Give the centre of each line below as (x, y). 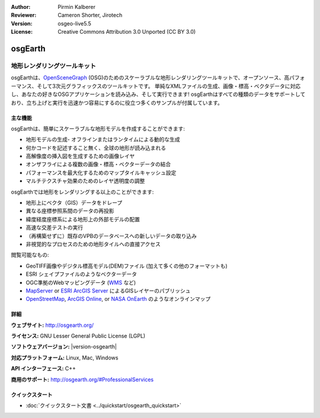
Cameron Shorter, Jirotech (90, 15)
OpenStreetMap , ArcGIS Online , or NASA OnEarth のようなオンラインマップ (118, 299)
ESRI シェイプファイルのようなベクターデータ (81, 274)
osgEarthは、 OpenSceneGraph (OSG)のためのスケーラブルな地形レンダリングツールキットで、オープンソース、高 (150, 78)
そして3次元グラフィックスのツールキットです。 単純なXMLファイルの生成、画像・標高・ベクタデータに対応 (169, 86)
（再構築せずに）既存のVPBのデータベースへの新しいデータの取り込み (111, 236)
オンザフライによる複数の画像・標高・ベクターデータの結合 (98, 164)
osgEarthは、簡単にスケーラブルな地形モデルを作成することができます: (98, 128)
